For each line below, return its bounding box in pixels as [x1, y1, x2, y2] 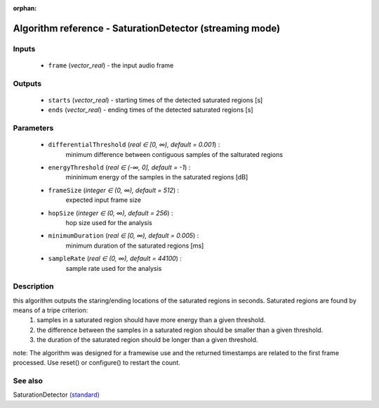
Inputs [13, 44, 36, 53]
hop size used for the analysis [65, 219, 152, 227]
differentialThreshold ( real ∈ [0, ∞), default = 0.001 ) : [48, 141, 220, 149]
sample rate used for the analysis [65, 264, 162, 272]
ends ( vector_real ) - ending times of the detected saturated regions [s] [48, 106, 253, 114]
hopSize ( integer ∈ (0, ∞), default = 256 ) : [48, 208, 173, 217]
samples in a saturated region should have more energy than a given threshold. [36, 316, 266, 324]
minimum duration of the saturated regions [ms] [65, 241, 204, 250]
